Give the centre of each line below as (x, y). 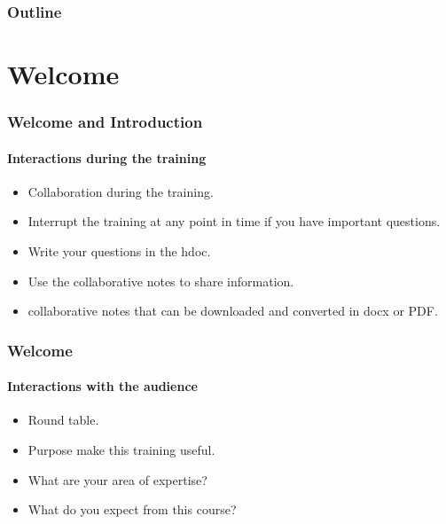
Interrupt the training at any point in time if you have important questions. (234, 221)
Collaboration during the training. (121, 191)
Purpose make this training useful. (121, 450)
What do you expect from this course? (132, 509)
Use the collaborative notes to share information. (161, 281)
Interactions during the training (107, 157)
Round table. (63, 420)
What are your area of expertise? (117, 479)
